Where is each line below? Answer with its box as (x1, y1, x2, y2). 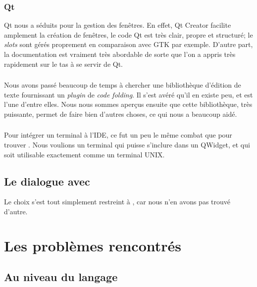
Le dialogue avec (4, 173, 90, 189)
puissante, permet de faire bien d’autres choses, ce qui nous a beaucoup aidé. (4, 108, 237, 119)
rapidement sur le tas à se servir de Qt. (4, 58, 123, 69)
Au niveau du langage (4, 269, 118, 285)
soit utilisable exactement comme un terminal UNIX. (4, 149, 165, 159)
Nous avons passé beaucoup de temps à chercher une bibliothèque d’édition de (4, 80, 241, 90)
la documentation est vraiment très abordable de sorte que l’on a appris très (4, 49, 236, 59)
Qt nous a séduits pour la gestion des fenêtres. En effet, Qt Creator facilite (4, 20, 231, 30)
